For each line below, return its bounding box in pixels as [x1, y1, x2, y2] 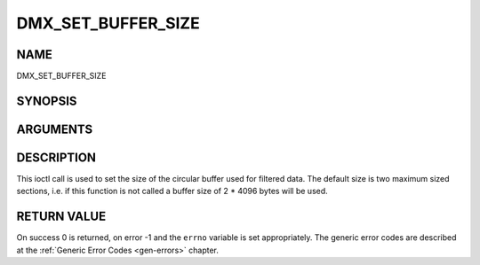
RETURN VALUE [16, 209, 107, 224]
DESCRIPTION [16, 150, 97, 165]
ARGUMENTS [16, 121, 93, 136]
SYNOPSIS [16, 93, 77, 108]
